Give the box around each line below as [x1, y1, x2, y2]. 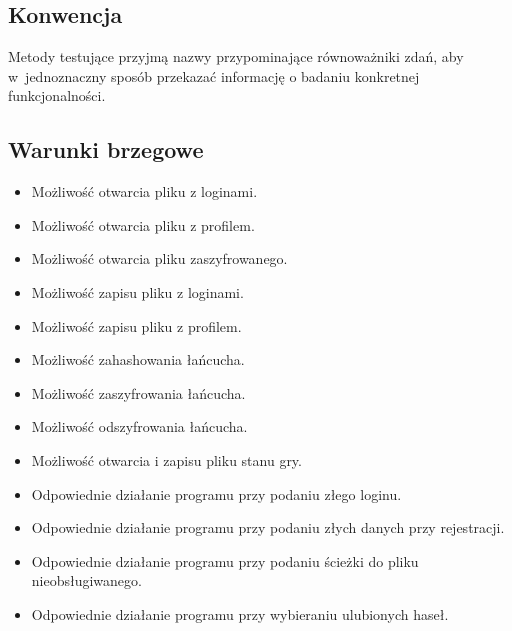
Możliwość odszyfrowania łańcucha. [31, 416, 248, 437]
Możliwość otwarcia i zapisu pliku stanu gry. [31, 449, 302, 470]
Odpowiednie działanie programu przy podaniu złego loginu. [31, 483, 402, 504]
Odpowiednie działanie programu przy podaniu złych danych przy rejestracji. [31, 517, 505, 538]
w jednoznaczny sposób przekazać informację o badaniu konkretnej [8, 65, 420, 86]
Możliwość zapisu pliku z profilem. [31, 315, 242, 336]
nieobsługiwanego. [31, 570, 142, 591]
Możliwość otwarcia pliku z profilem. [31, 214, 255, 235]
